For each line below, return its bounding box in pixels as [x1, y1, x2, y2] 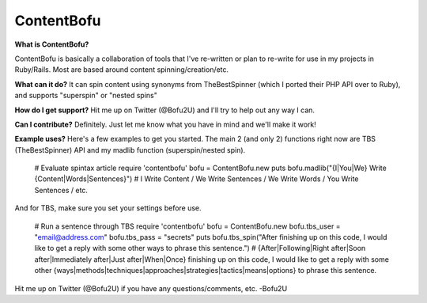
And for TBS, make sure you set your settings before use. [14, 203, 202, 213]
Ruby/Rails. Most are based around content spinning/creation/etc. [14, 65, 229, 74]
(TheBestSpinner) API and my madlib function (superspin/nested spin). [14, 145, 246, 154]
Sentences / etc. [34, 185, 89, 195]
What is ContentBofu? [14, 40, 89, 49]
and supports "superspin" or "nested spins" [14, 91, 157, 100]
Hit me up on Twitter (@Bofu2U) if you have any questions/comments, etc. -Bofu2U [14, 283, 288, 293]
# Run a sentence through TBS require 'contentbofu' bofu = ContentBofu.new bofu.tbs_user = [34, 222, 341, 231]
